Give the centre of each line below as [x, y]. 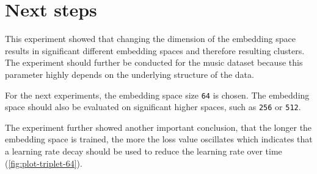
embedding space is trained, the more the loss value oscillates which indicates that [159, 139]
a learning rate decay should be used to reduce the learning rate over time [144, 151]
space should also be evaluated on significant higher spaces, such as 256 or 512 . [153, 107]
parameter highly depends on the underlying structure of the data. [129, 74]
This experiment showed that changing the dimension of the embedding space [150, 39]
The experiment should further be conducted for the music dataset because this [154, 62]
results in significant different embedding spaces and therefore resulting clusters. [155, 50]
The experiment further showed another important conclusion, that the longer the [158, 127]
